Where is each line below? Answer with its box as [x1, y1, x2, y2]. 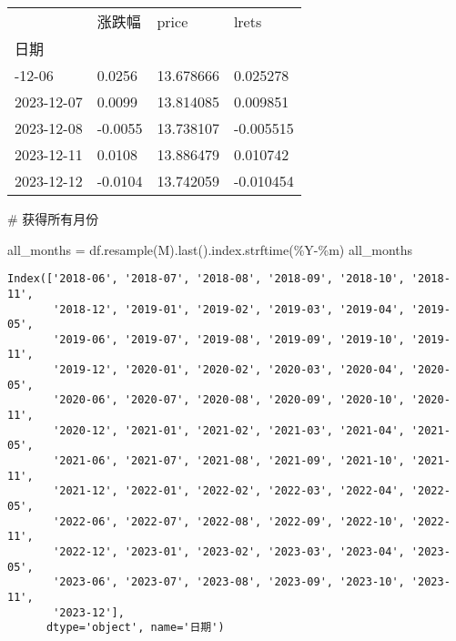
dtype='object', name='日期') [46, 621, 225, 635]
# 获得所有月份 [7, 209, 99, 228]
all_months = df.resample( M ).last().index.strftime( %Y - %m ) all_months [7, 239, 413, 259]
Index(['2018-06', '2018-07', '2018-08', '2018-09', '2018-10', [7, 272, 405, 286]
